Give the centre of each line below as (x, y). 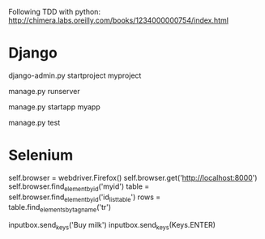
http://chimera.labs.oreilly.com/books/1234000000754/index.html (119, 20)
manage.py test (34, 122)
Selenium (41, 155)
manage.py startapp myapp (54, 107)
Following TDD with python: (55, 12)
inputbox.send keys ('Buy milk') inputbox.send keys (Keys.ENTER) (112, 226)
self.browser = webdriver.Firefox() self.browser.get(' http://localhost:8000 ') (133, 177)
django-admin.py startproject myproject (75, 75)
